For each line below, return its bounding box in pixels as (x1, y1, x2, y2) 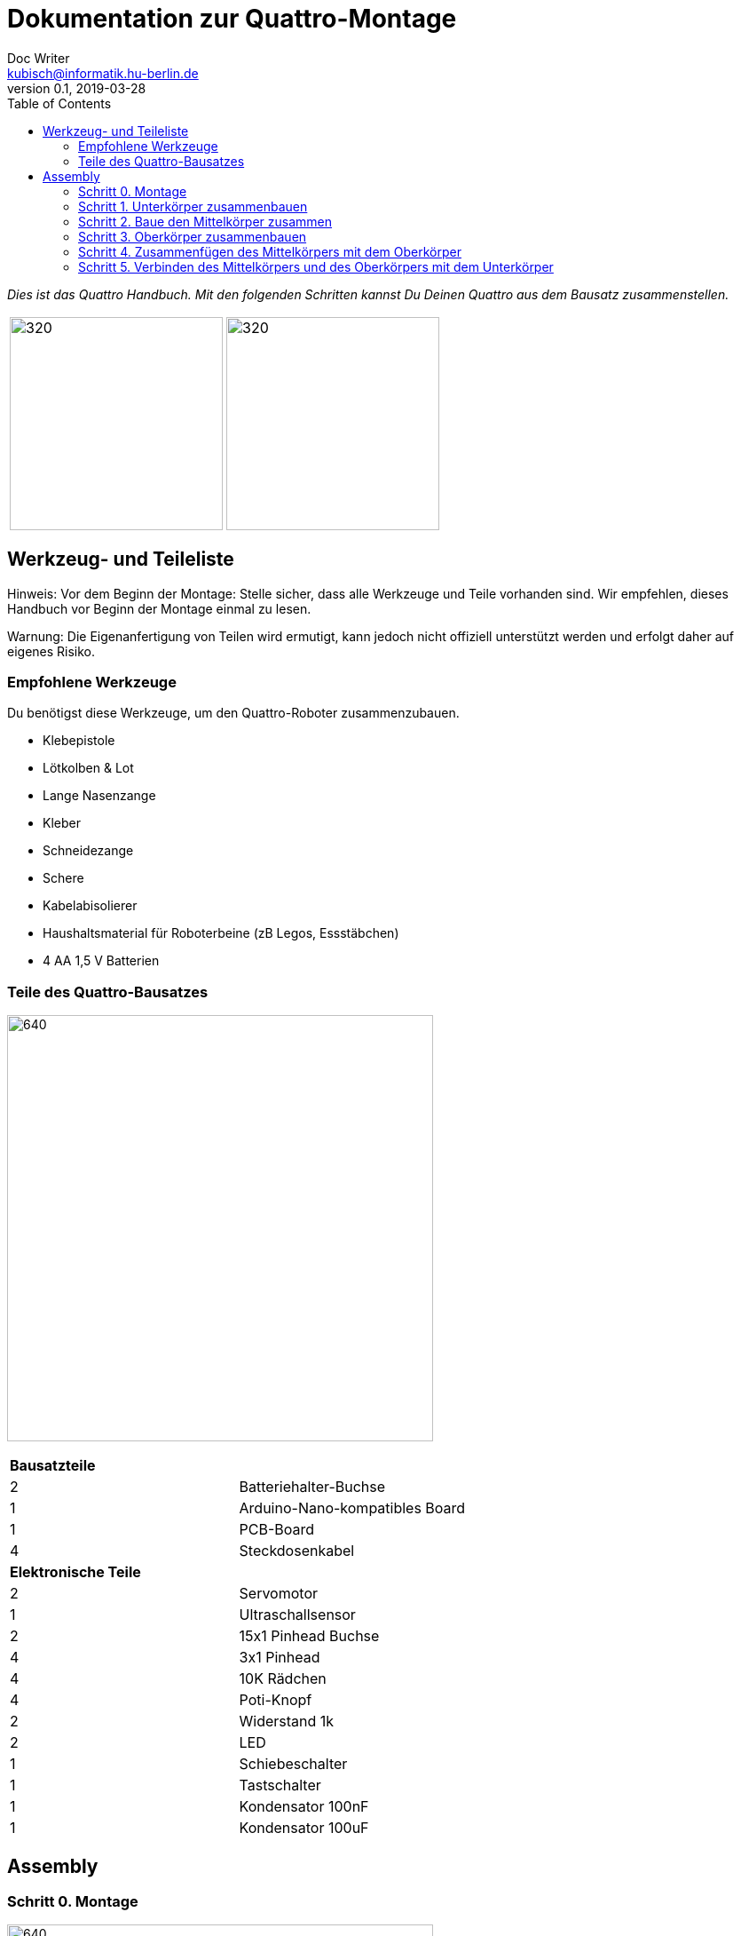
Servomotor (239, 1584, 319, 1603)
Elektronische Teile (10, 1563, 141, 1582)
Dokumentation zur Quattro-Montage (7, 4, 457, 34)
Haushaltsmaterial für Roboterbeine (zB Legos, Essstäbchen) (43, 925, 399, 941)
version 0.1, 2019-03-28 (7, 80, 146, 96)
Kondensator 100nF (239, 1797, 369, 1816)
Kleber (43, 815, 81, 831)
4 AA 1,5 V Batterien (43, 953, 160, 969)
